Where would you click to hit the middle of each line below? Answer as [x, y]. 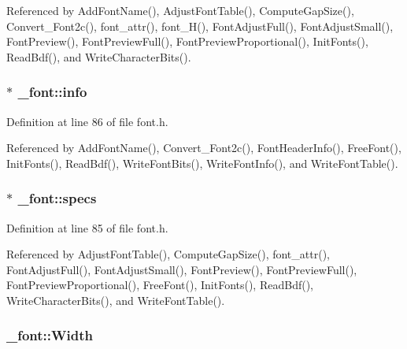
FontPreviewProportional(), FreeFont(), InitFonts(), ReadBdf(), [160, 285]
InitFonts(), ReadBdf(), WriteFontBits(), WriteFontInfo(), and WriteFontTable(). [202, 163]
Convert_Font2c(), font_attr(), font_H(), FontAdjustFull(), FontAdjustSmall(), [200, 26]
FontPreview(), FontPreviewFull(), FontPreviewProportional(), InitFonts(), [187, 41]
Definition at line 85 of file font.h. [87, 227]
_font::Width [50, 335]
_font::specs [57, 198]
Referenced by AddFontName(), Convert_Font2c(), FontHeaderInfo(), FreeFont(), [204, 148]
